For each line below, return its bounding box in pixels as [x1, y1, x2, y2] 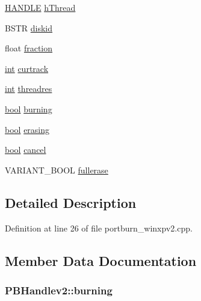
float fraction [5, 42, 53, 54]
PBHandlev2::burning [5, 282, 113, 297]
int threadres [5, 82, 52, 95]
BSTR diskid [5, 21, 53, 34]
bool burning [5, 102, 52, 115]
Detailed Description [5, 193, 137, 212]
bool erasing [5, 123, 50, 135]
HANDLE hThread [5, 1, 76, 13]
